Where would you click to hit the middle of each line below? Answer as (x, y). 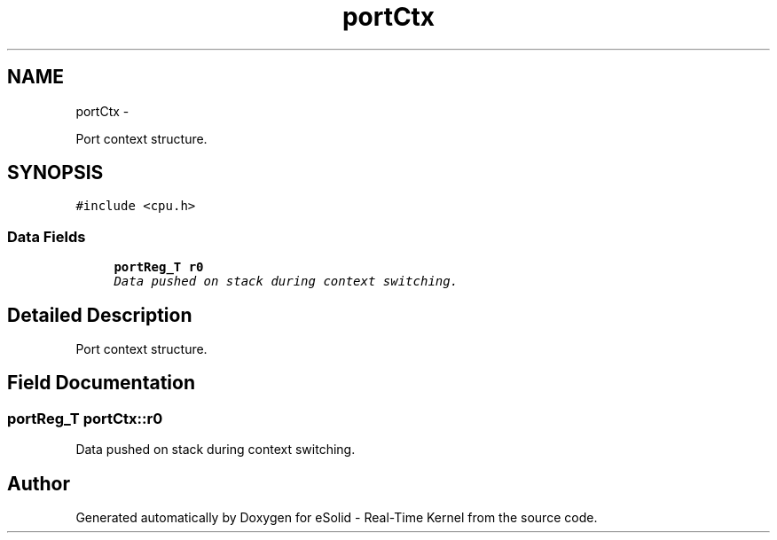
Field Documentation (101, 383)
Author (39, 483)
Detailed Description (100, 315)
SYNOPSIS (55, 173)
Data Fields (47, 236)
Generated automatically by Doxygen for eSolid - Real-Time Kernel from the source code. (337, 518)
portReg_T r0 (159, 267)
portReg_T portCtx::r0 (85, 418)
